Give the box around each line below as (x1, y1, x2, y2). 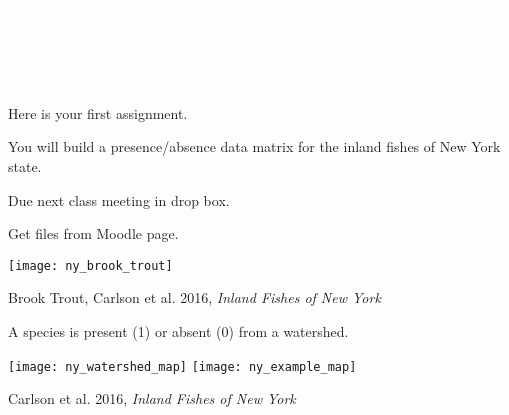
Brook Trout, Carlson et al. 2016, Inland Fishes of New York (8, 287, 381, 308)
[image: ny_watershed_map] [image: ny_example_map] (8, 359, 357, 374)
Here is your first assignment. (8, 102, 188, 123)
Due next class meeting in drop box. (8, 189, 230, 210)
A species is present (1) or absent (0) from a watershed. (8, 321, 349, 341)
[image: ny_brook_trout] (8, 258, 173, 273)
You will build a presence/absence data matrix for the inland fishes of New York (8, 136, 501, 157)
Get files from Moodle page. (8, 223, 179, 244)
